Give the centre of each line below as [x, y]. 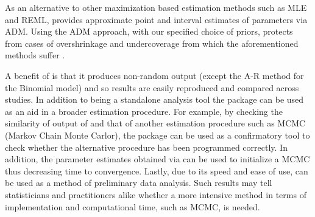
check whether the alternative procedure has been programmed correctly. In [146, 147]
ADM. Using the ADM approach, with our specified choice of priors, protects [149, 31]
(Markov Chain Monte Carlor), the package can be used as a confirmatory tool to [157, 135]
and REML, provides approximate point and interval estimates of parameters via [156, 19]
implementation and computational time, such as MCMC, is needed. [133, 206]
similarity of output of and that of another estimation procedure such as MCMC [155, 123]
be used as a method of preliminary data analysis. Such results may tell [139, 183]
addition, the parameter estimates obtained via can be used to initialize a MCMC [157, 159]
